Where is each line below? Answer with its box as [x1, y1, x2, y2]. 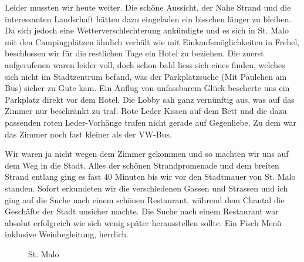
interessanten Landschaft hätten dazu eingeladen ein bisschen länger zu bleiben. [5, 12, 292, 25]
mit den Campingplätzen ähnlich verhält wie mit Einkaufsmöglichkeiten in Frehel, [5, 35, 300, 48]
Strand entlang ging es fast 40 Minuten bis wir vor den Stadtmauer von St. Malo [5, 170, 296, 183]
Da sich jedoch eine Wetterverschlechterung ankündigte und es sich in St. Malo [5, 24, 289, 36]
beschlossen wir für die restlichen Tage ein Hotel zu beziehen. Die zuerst [5, 47, 264, 59]
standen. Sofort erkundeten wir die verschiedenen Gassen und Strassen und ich [5, 182, 288, 194]
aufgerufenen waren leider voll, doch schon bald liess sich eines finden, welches [5, 58, 285, 70]
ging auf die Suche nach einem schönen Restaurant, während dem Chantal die [5, 193, 285, 206]
